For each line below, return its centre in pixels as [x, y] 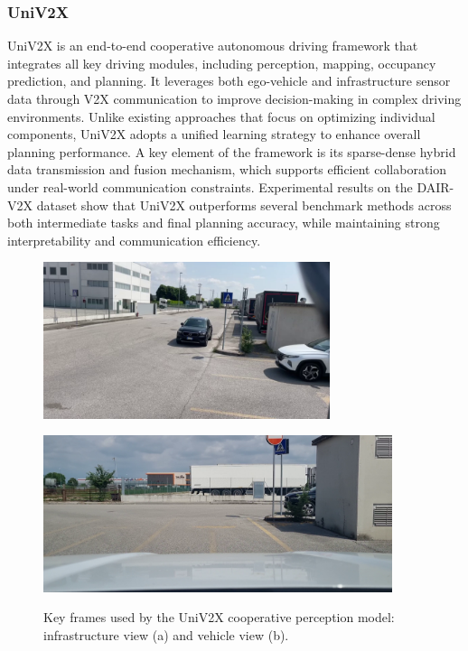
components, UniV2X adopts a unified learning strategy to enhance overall [214, 134]
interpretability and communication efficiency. [134, 240]
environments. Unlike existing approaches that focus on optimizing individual [221, 116]
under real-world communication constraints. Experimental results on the [210, 186]
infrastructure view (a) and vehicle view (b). [166, 634]
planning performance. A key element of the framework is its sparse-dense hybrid [232, 151]
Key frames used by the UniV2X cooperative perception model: [219, 617]
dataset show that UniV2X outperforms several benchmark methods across [244, 205]
